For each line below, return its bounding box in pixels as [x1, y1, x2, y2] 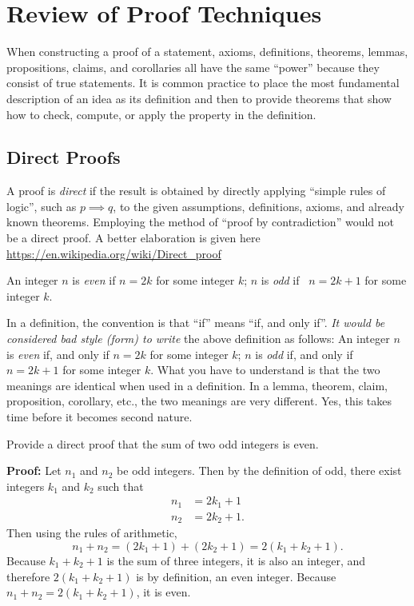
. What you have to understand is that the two [150, 361, 380, 378]
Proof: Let [6, 462, 62, 479]
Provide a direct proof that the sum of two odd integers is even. [6, 435, 319, 452]
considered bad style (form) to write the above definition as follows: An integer [6, 330, 390, 347]
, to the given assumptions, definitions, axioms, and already [113, 197, 404, 214]
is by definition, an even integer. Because [136, 568, 336, 584]
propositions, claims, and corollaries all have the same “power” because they [6, 58, 380, 75]
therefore [6, 568, 50, 584]
